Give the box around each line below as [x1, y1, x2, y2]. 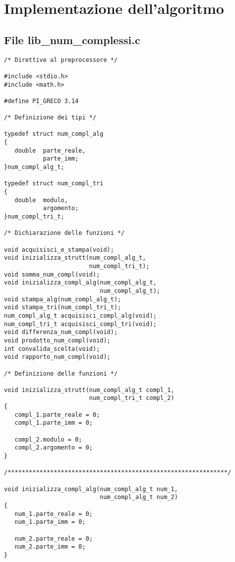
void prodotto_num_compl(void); [4, 337, 111, 344]
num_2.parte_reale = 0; [14, 535, 93, 542]
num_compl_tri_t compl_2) [89, 394, 175, 402]
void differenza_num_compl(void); [4, 329, 118, 336]
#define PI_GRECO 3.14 [4, 97, 79, 105]
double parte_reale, [14, 147, 86, 154]
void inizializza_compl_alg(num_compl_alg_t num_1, [4, 485, 178, 493]
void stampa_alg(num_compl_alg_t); [4, 295, 121, 303]
